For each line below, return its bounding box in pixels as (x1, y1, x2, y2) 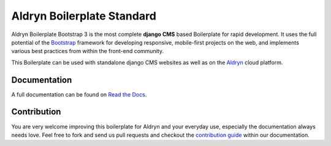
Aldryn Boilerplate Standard (11, 9, 156, 23)
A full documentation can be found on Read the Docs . (11, 90, 147, 98)
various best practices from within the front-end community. (11, 48, 164, 55)
